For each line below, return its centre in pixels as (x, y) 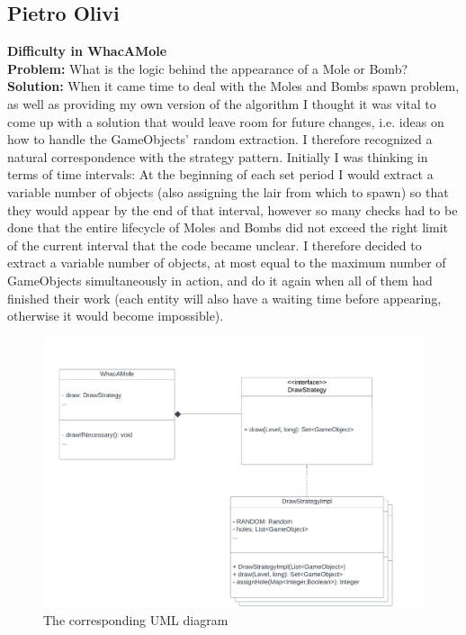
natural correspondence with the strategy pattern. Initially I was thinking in (218, 156)
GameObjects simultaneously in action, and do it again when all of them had (220, 280)
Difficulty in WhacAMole (87, 51)
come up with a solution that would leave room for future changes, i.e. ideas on (226, 121)
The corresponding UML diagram (136, 619)
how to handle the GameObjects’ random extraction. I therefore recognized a (220, 139)
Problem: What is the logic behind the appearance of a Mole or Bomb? (208, 68)
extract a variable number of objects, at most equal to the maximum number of (227, 263)
